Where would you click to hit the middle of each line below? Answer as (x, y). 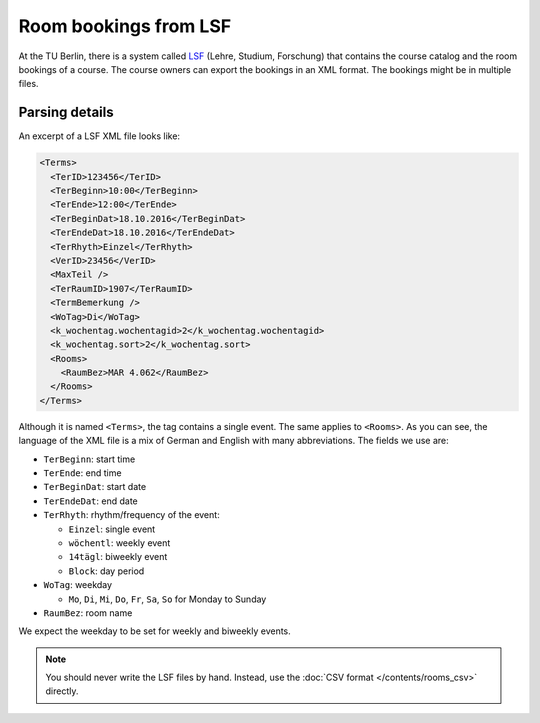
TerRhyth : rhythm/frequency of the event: (131, 515)
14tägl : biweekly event (118, 557)
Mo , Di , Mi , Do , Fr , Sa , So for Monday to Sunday (167, 599)
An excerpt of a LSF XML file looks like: (99, 136)
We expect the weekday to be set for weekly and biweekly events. (155, 631)
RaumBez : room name (88, 612)
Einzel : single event (112, 529)
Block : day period (106, 571)
